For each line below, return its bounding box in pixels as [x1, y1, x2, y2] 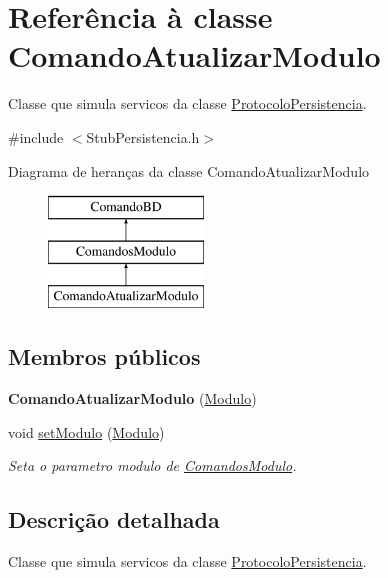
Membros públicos [8, 341, 201, 372]
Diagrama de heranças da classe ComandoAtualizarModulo [8, 160, 370, 181]
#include [8, 126, 64, 147]
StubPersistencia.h [86, 126, 200, 147]
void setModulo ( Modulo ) [8, 421, 165, 442]
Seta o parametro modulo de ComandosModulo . [8, 455, 297, 476]
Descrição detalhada [8, 504, 220, 535]
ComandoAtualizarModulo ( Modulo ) [8, 388, 257, 409]
